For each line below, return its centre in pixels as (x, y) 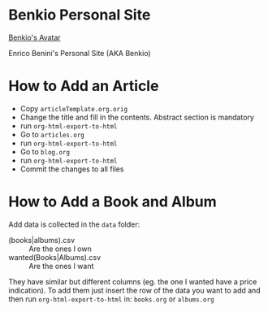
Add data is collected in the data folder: (74, 224)
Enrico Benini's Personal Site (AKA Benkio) (80, 53)
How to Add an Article (84, 86)
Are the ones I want (61, 266)
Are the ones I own (60, 249)
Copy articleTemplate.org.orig (74, 108)
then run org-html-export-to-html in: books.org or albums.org (111, 299)
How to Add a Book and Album (112, 202)
